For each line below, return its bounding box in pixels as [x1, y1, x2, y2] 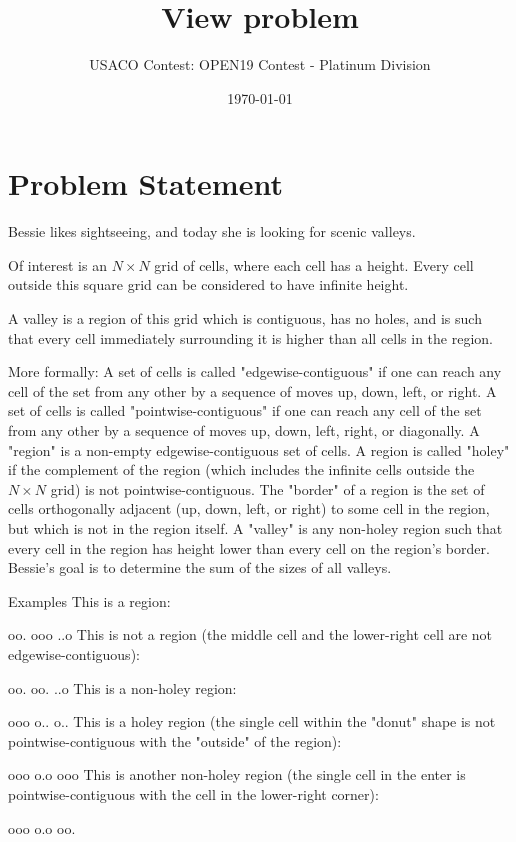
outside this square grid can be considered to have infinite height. [8, 274, 409, 295]
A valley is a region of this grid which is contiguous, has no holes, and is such [8, 308, 482, 329]
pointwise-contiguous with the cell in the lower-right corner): [8, 783, 379, 804]
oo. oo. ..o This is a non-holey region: [8, 677, 237, 698]
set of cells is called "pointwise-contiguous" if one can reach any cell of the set [8, 400, 482, 421]
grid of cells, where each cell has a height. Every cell [154, 254, 474, 275]
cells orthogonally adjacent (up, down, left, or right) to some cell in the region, [8, 498, 490, 519]
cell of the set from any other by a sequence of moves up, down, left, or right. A [8, 380, 497, 401]
